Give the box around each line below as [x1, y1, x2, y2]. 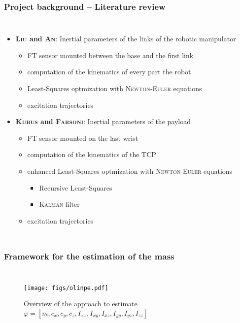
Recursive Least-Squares [39, 182, 112, 193]
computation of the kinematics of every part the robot [27, 66, 191, 77]
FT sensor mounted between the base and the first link [27, 50, 194, 60]
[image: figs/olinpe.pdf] [24, 284, 108, 291]
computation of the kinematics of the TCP [27, 149, 156, 160]
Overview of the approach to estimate [24, 298, 137, 309]
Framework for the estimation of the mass [4, 250, 174, 262]
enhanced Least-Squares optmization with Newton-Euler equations [27, 165, 233, 176]
